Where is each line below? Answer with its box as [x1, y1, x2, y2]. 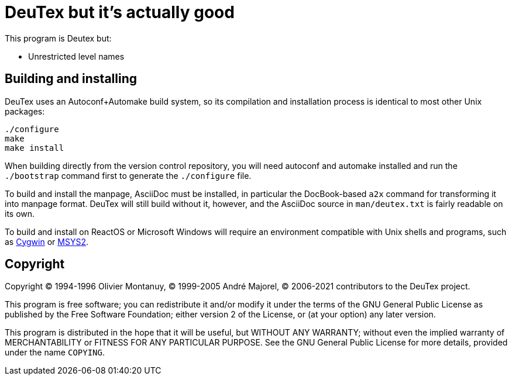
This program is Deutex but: [5, 33, 112, 43]
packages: [5, 106, 45, 116]
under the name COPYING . [5, 347, 105, 358]
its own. [5, 208, 35, 219]
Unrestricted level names [28, 51, 125, 61]
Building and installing [5, 71, 137, 87]
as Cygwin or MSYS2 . [5, 236, 88, 247]
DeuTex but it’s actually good [5, 2, 235, 22]
